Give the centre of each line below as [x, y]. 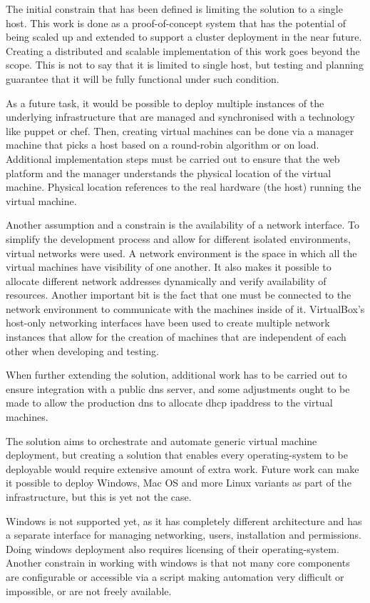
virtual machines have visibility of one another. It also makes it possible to [169, 267]
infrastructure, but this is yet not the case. [99, 497]
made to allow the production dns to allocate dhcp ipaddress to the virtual [169, 403]
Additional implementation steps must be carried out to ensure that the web [173, 158]
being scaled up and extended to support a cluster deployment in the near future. [184, 37]
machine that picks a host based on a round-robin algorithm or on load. [163, 145]
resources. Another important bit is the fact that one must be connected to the [179, 295]
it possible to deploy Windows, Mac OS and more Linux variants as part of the [179, 483]
